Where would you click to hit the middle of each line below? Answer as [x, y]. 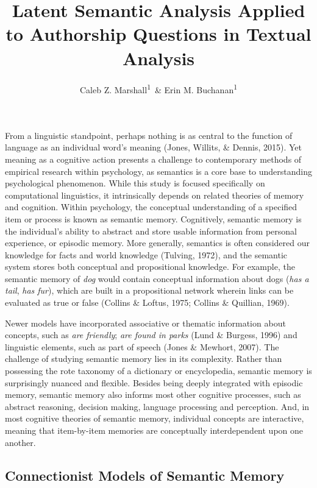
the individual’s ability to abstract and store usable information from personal [151, 231]
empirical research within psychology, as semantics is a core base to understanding [158, 171]
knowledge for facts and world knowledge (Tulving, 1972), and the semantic [146, 254]
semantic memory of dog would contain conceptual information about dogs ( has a [157, 278]
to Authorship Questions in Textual [158, 34]
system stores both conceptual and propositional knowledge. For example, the [150, 267]
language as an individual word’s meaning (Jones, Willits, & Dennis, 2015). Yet [153, 147]
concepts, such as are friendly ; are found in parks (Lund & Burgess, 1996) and [151, 335]
